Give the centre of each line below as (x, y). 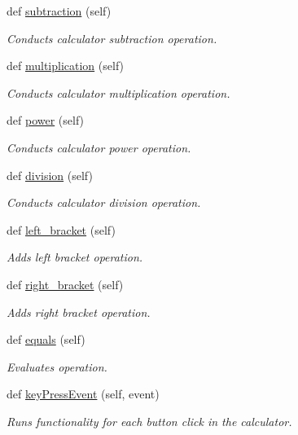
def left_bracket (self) (61, 229)
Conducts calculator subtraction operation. (112, 38)
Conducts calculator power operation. (99, 147)
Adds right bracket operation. (79, 312)
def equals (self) (46, 339)
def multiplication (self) (66, 66)
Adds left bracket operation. (75, 257)
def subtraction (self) (59, 11)
